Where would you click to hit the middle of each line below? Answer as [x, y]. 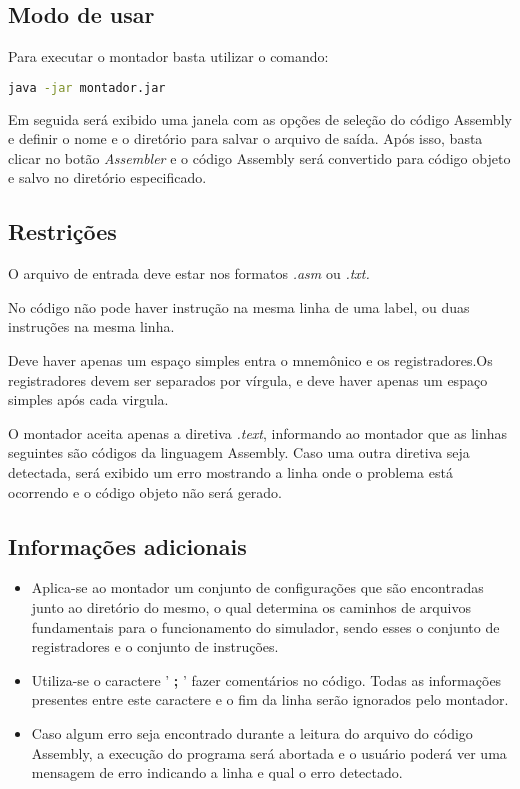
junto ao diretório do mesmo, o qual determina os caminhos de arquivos [251, 606]
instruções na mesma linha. [91, 326]
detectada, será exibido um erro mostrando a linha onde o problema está [230, 472]
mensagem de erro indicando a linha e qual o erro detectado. [217, 772]
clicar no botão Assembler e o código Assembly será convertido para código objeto [259, 157]
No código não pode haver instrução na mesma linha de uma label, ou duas [239, 306]
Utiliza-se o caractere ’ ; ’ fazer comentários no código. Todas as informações [266, 679]
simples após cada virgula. [88, 399]
